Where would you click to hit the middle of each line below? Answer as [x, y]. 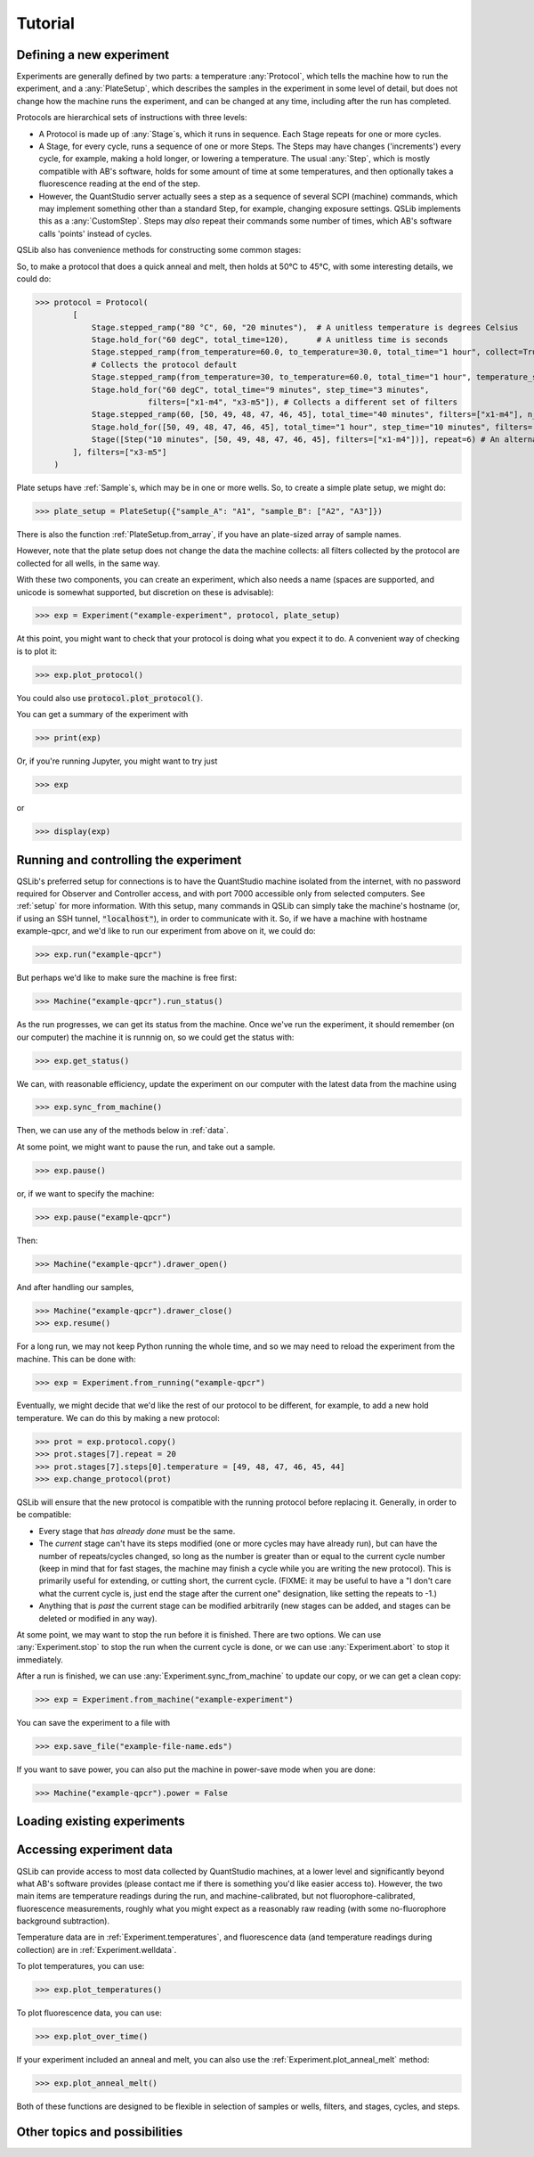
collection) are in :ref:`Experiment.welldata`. [97, 1949]
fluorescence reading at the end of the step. [119, 184]
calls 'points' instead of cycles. [95, 233]
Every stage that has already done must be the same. [137, 1531]
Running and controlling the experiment [129, 860]
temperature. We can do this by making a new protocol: [118, 1418]
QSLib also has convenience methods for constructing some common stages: [159, 250]
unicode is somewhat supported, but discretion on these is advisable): [146, 592]
